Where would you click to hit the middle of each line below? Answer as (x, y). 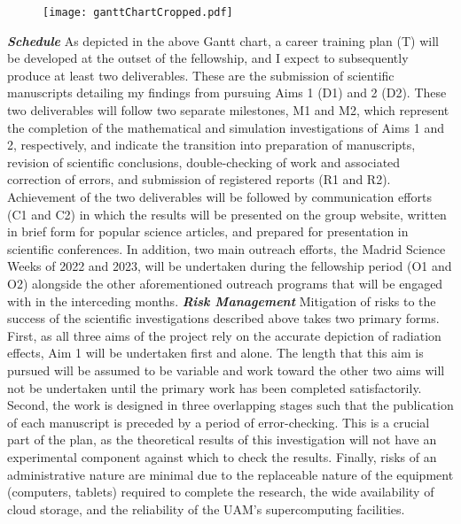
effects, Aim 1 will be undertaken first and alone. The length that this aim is (215, 353)
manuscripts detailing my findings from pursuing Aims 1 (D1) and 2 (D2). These (227, 92)
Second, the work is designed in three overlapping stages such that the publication (230, 405)
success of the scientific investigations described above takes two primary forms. (223, 318)
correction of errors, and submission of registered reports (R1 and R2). (199, 179)
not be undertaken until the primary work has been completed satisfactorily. (215, 387)
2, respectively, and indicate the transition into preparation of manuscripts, (211, 145)
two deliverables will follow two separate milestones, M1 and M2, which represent (228, 110)
